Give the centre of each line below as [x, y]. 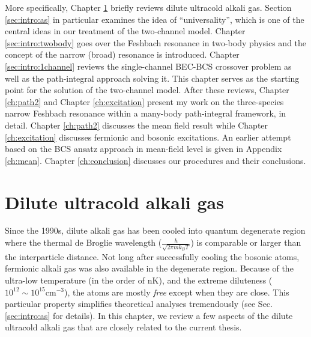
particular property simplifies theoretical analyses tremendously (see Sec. [139, 304]
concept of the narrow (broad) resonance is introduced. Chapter [122, 54]
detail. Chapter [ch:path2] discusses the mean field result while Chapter [137, 125]
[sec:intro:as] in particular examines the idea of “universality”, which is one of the [155, 19]
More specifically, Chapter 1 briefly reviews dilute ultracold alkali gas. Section [148, 7]
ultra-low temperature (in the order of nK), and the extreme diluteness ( [139, 280]
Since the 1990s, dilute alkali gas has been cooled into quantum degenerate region [155, 230]
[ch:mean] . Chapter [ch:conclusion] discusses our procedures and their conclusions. [155, 160]
